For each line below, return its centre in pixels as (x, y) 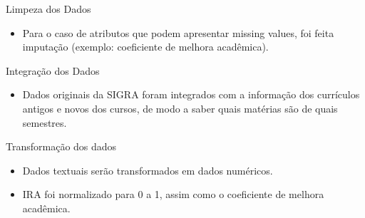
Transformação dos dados (61, 146)
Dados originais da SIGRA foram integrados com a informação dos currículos (191, 94)
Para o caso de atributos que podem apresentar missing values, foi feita (178, 32)
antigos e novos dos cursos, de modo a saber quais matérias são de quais (180, 108)
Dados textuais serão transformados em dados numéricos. (148, 170)
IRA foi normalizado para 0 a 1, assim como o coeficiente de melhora (173, 194)
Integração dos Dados (53, 70)
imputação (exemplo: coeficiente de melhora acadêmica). (145, 47)
